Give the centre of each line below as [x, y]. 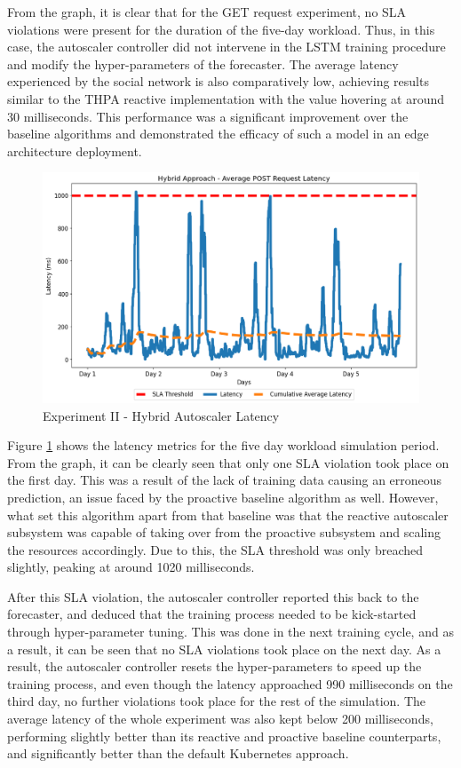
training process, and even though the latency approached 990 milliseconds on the [230, 683]
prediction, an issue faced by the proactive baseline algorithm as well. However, [223, 497]
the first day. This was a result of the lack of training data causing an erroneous [225, 480]
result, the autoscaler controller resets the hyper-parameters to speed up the [215, 666]
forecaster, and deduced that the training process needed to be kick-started [212, 614]
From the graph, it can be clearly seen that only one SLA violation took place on [228, 462]
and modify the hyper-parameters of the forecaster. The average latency [203, 63]
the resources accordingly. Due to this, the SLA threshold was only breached [215, 549]
